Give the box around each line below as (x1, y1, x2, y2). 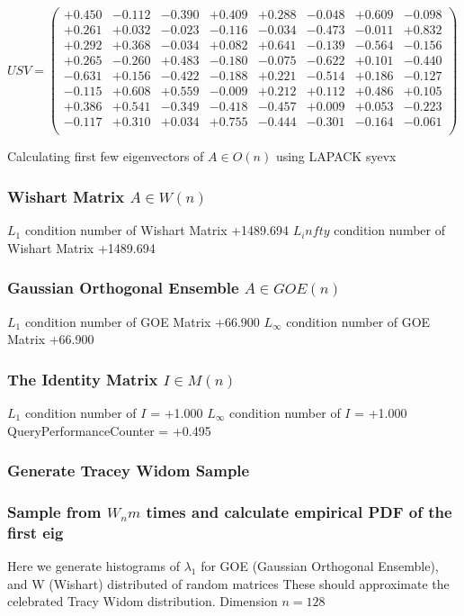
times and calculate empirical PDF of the (146, 500, 452, 522)
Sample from (7, 500, 102, 522)
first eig (7, 521, 64, 543)
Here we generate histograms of (7, 557, 180, 575)
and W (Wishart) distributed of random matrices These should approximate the (7, 574, 450, 593)
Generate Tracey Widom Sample (7, 459, 250, 482)
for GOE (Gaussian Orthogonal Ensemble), (201, 557, 439, 575)
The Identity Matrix (7, 367, 158, 390)
